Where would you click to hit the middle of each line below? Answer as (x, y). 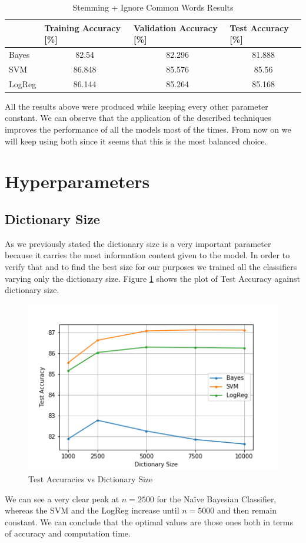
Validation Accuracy (176, 27)
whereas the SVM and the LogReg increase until (92, 510)
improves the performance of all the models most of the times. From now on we (148, 129)
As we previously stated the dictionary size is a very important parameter (138, 243)
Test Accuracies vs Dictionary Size (91, 478)
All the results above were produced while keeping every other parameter (137, 106)
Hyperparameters (77, 181)
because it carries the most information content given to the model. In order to (147, 255)
